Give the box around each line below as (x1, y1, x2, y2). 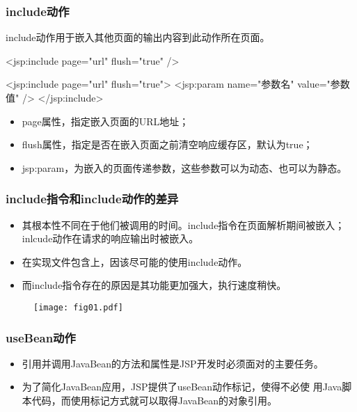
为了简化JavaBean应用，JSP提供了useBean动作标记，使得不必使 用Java (22, 379, 342, 394)
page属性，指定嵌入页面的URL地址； (22, 113, 189, 128)
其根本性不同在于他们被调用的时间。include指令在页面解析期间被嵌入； (22, 217, 345, 232)
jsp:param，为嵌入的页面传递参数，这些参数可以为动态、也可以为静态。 (22, 160, 347, 175)
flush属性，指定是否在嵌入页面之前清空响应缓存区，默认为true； (22, 137, 313, 152)
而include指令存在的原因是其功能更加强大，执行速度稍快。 (22, 278, 287, 292)
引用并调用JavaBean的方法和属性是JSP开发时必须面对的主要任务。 (22, 356, 324, 370)
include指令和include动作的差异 (6, 190, 179, 207)
